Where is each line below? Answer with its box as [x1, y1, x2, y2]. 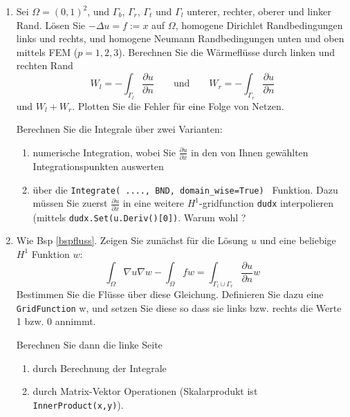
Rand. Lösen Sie [16, 17, 86, 32]
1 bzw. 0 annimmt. [16, 314, 96, 328]
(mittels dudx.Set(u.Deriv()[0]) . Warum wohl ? [33, 210, 246, 224]
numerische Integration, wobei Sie [33, 145, 176, 159]
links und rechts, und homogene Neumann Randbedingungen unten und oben [16, 31, 344, 46]
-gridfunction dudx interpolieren [199, 196, 334, 210]
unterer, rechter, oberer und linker [186, 4, 331, 18]
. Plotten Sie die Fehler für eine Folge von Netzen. [72, 98, 284, 113]
